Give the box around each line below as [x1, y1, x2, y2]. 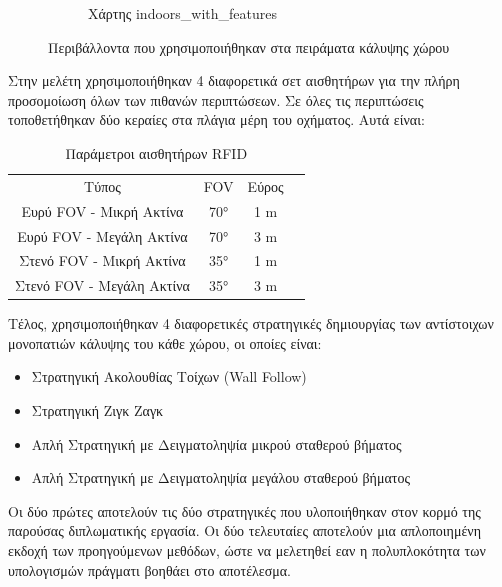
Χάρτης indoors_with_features [88, 3, 278, 23]
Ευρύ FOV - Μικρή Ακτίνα [21, 200, 184, 221]
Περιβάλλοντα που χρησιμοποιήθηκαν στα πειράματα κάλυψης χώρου [48, 36, 450, 57]
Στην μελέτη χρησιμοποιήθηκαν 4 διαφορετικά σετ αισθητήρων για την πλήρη [8, 70, 460, 91]
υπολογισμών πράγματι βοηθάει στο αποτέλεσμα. [8, 559, 291, 580]
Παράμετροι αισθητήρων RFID [65, 142, 248, 163]
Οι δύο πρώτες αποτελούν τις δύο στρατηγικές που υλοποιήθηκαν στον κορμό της [8, 500, 481, 521]
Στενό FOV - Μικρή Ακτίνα [19, 250, 186, 271]
